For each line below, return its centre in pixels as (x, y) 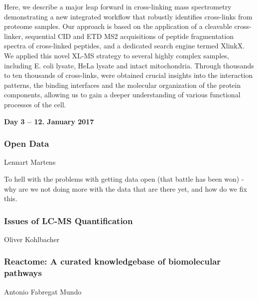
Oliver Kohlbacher (32, 239)
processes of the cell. (35, 104)
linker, (14, 36)
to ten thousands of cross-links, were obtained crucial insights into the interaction (129, 75)
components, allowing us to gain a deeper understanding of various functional (122, 95)
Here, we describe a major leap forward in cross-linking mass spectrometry (118, 6)
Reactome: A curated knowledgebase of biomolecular (113, 261)
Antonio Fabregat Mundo (43, 291)
